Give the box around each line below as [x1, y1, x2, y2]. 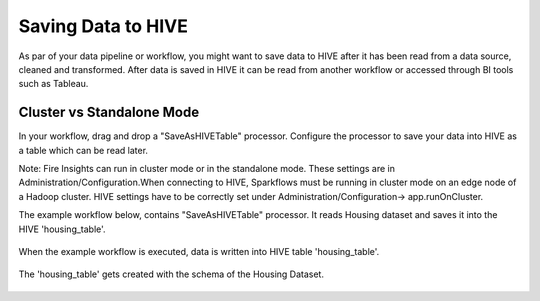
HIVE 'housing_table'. [18, 223, 106, 235]
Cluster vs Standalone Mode [18, 104, 200, 121]
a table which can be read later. [18, 144, 149, 156]
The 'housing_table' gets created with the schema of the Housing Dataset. [18, 268, 325, 280]
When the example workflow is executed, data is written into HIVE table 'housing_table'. [18, 245, 380, 257]
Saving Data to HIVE [18, 15, 189, 37]
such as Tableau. [18, 78, 89, 90]
